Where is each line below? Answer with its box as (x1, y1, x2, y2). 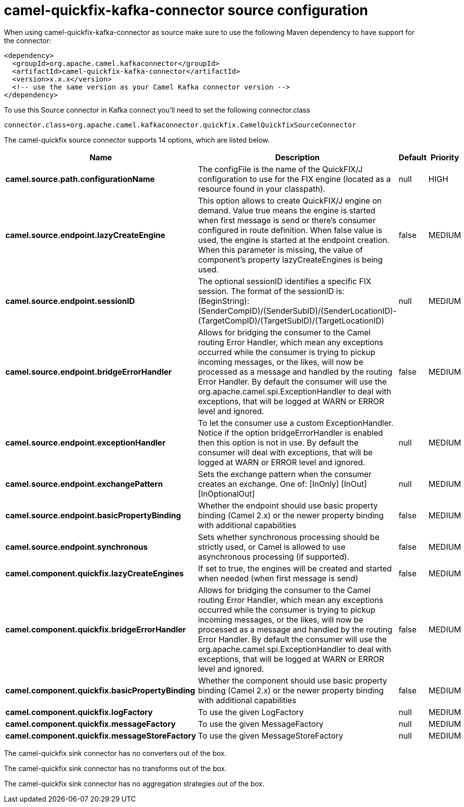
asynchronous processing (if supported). (198, 551, 349, 562)
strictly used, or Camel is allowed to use (198, 541, 346, 552)
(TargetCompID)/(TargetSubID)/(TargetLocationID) (198, 315, 384, 326)
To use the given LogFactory (198, 707, 304, 717)
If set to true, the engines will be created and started (198, 563, 392, 573)
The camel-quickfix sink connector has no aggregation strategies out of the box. (4, 779, 265, 788)
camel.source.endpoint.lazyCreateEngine (5, 230, 166, 240)
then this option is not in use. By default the (198, 437, 359, 448)
